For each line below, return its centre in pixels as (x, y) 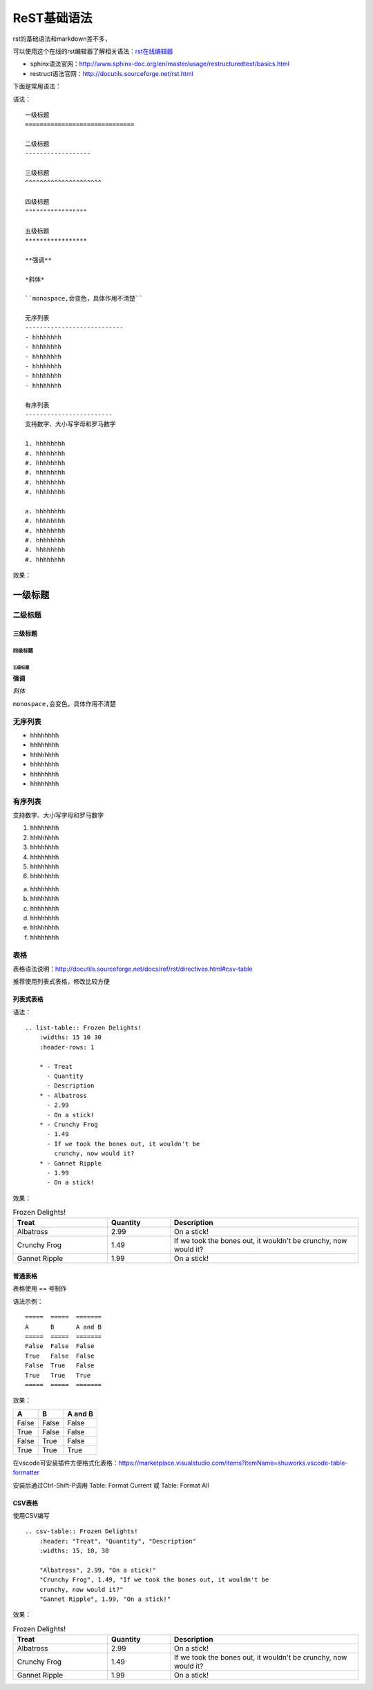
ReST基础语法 (52, 18)
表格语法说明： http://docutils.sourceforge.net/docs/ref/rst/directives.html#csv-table (133, 969)
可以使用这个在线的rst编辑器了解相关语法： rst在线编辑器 (93, 51)
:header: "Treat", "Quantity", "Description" (118, 1541)
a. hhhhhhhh (45, 511)
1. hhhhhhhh (45, 444)
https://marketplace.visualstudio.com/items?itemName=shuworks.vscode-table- (233, 1463)
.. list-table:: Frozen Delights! (83, 1028)
